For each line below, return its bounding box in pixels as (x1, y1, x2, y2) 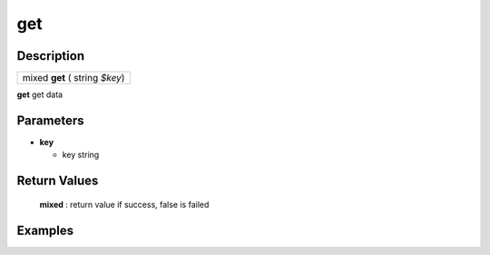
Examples (16, 222, 74, 238)
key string (62, 150, 100, 161)
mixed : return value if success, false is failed (39, 199, 210, 210)
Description (16, 48, 85, 64)
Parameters (16, 113, 84, 128)
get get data (16, 89, 64, 100)
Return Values (16, 173, 99, 189)
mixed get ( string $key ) (22, 72, 125, 84)
